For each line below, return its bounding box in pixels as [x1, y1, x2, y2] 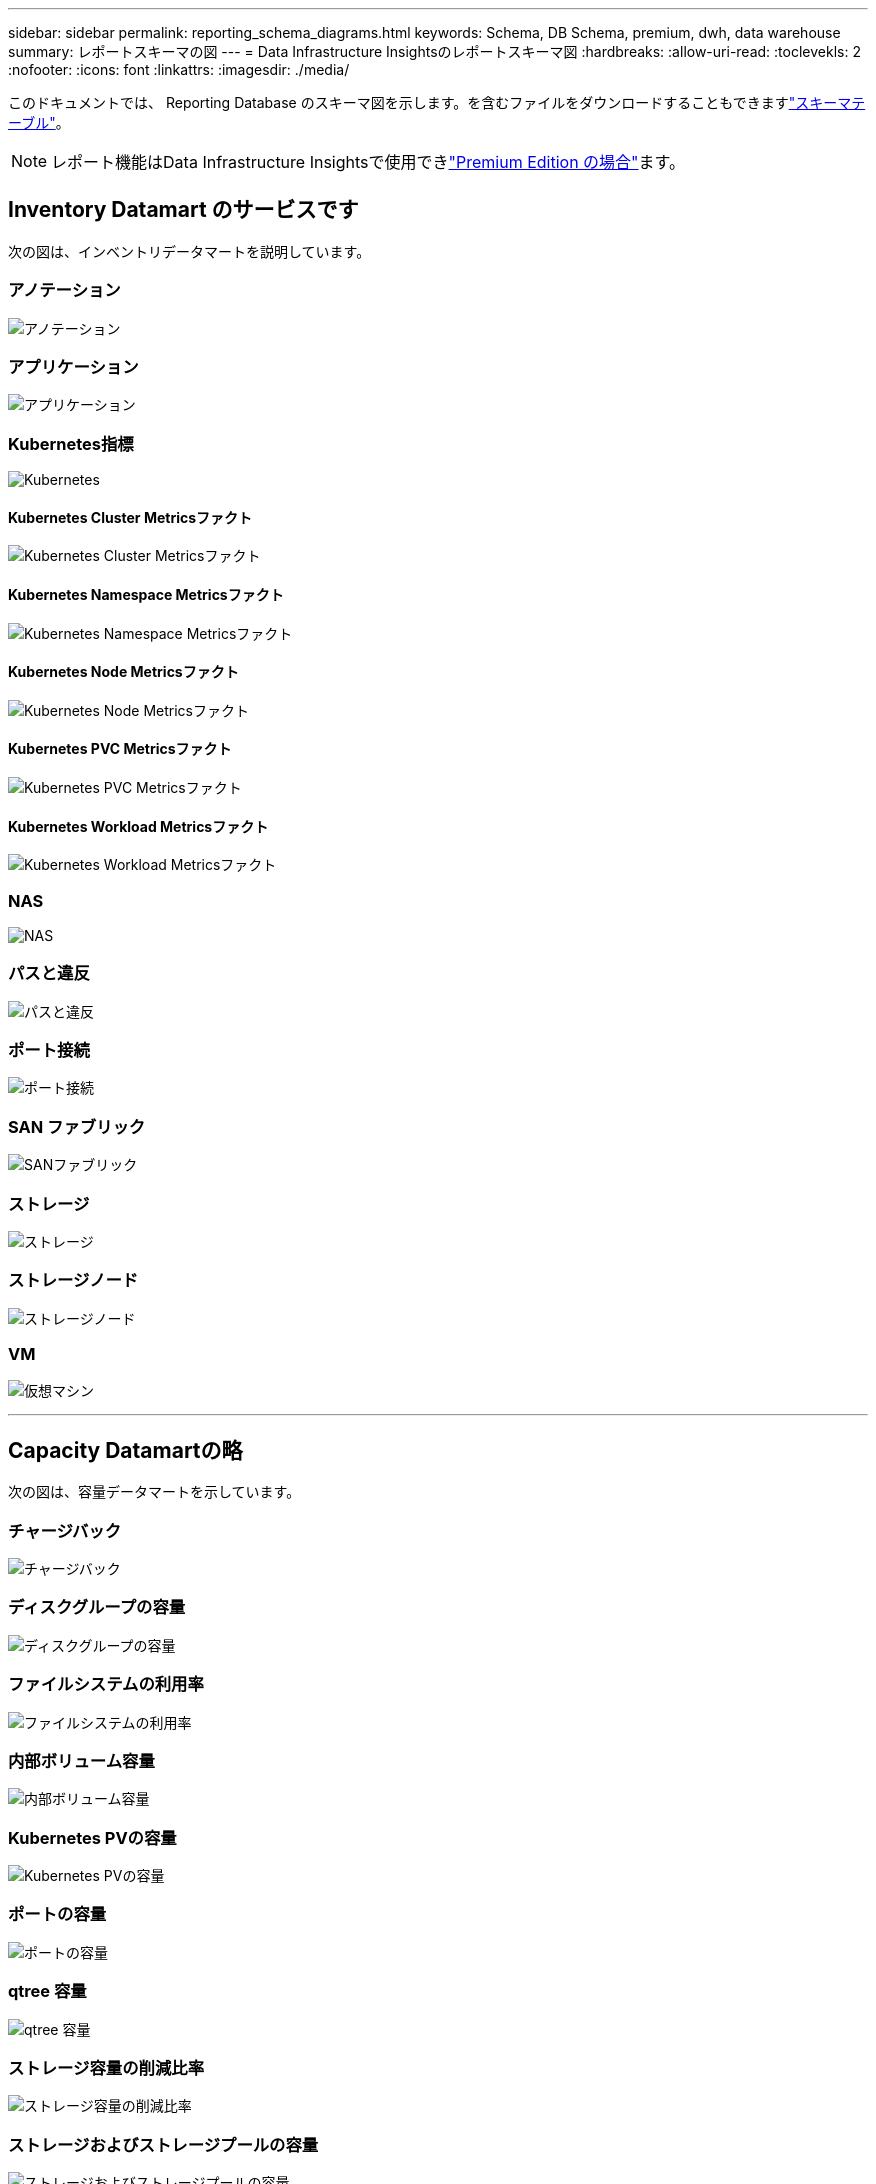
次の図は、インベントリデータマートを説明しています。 [8, 242, 371, 260]
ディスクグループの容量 [8, 1597, 186, 1618]
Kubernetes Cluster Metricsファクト [8, 508, 253, 526]
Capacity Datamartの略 [8, 1437, 243, 1463]
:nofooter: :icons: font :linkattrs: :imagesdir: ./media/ [8, 61, 350, 78]
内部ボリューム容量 [8, 1750, 155, 1771]
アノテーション [8, 280, 121, 301]
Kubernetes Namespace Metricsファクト [8, 585, 284, 603]
